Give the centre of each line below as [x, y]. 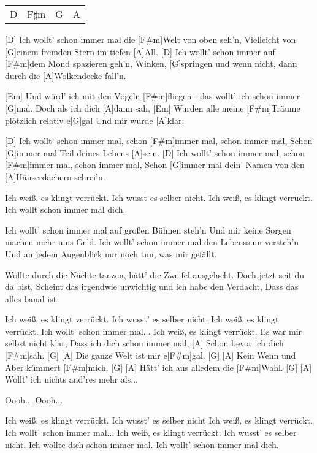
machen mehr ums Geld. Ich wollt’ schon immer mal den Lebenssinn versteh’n [152, 242]
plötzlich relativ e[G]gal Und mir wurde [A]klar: [95, 120]
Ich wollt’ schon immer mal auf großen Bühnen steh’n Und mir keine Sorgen [148, 230]
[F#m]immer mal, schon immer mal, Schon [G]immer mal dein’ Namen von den [155, 165]
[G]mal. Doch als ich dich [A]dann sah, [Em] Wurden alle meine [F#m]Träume [153, 108]
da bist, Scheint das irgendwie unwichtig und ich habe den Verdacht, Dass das [152, 287]
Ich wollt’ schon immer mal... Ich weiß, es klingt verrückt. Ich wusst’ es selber [151, 432]
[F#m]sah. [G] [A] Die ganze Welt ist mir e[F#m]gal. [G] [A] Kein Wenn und [151, 355]
